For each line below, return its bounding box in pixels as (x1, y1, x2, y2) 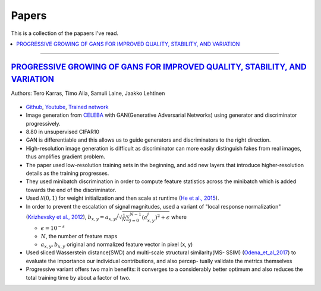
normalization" (244, 203, 281, 210)
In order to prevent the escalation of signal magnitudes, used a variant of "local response (26, 203, 244, 210)
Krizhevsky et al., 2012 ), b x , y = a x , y (27, 213, 117, 222)
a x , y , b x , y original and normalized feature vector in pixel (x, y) (40, 241, 193, 249)
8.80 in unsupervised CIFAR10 (26, 128, 100, 135)
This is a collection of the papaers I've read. (11, 30, 119, 37)
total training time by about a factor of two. (26, 274, 131, 281)
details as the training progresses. (26, 170, 109, 177)
